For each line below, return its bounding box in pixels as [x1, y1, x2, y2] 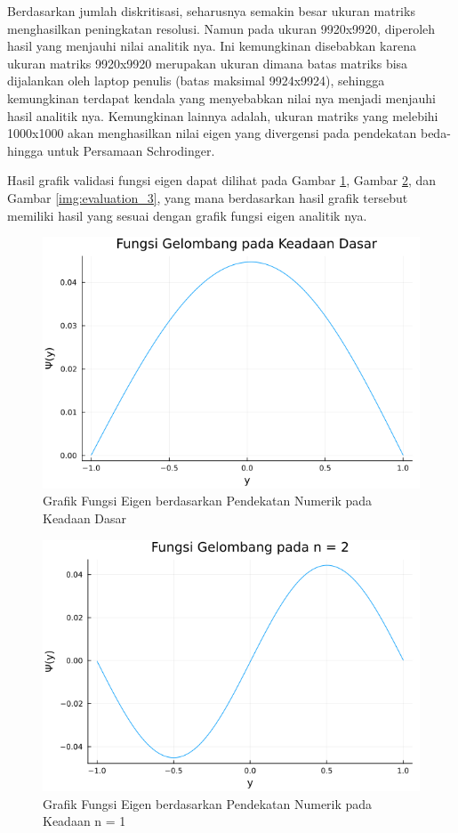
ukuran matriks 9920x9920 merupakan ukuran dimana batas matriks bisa [7, 53, 408, 72]
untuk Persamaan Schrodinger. [47, 141, 215, 159]
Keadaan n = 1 [43, 812, 126, 830]
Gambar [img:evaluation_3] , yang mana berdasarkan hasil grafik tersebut [7, 188, 408, 206]
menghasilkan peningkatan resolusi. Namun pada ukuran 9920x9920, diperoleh [7, 19, 436, 37]
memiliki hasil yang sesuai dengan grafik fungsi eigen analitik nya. [7, 206, 367, 224]
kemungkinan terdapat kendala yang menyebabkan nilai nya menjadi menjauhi [7, 88, 436, 107]
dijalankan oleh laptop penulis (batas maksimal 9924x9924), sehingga [7, 71, 385, 90]
